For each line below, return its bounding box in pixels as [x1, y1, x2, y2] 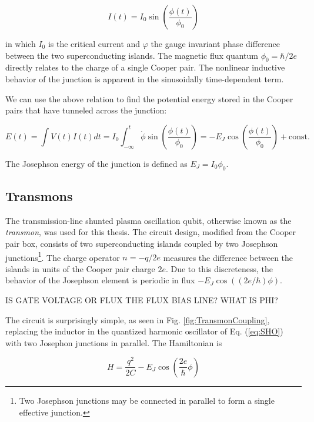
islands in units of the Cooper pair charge [5, 262, 155, 274]
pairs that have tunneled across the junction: [5, 104, 167, 116]
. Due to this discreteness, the [165, 262, 273, 274]
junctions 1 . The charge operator [5, 249, 120, 263]
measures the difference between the [163, 251, 293, 263]
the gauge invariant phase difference [151, 38, 280, 49]
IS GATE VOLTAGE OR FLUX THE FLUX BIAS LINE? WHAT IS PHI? [5, 293, 278, 306]
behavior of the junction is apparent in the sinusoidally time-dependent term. [5, 72, 284, 85]
